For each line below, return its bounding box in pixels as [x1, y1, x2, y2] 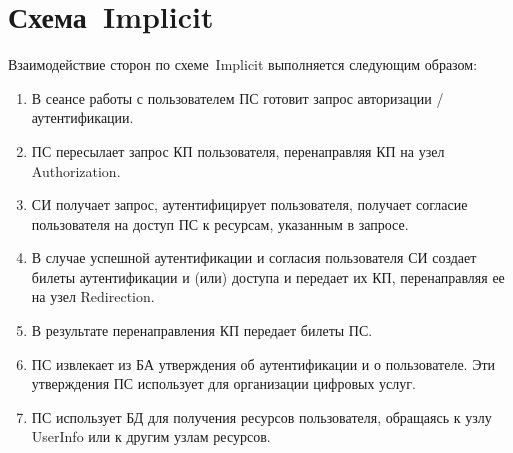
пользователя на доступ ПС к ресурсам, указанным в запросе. [31, 213, 409, 234]
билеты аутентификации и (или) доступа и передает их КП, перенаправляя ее [31, 266, 505, 287]
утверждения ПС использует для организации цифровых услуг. [31, 373, 416, 394]
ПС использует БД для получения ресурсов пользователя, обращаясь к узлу [31, 406, 492, 427]
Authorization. [31, 160, 121, 181]
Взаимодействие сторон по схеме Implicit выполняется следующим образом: [8, 54, 478, 75]
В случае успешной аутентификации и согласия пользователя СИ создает [31, 247, 477, 268]
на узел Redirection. [31, 286, 155, 307]
